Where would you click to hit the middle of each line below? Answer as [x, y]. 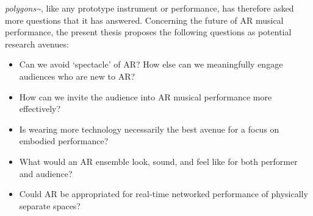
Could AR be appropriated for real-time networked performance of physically [164, 194]
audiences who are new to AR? [77, 76]
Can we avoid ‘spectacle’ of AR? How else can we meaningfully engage [151, 64]
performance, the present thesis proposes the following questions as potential [148, 32]
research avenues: [37, 44]
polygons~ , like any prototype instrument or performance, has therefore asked [149, 8]
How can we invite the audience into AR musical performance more [146, 96]
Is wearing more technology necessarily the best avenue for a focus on [149, 129]
